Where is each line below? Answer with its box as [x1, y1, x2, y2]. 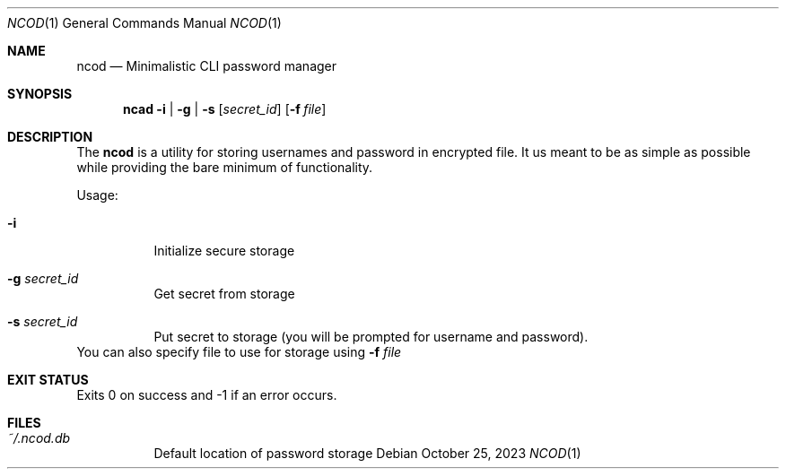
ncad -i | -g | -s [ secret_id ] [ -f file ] [123, 101, 327, 117]
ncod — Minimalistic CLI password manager [76, 58, 337, 74]
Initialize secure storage [153, 243, 295, 258]
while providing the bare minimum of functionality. [76, 160, 373, 175]
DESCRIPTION [7, 129, 93, 144]
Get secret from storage [153, 286, 295, 301]
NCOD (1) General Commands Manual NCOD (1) [7, 15, 282, 30]
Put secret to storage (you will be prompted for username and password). [153, 329, 589, 344]
